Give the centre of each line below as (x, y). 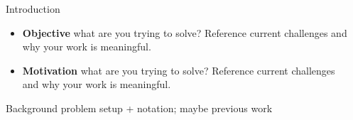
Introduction (33, 9)
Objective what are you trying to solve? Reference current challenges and (185, 32)
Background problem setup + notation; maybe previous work (139, 108)
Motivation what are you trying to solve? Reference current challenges (179, 70)
